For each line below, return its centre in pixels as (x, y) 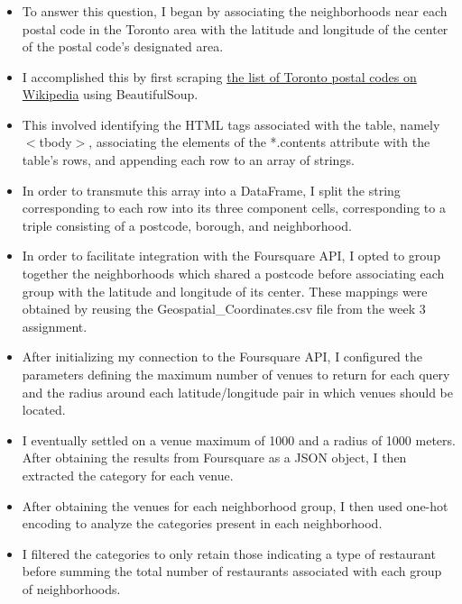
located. (44, 410)
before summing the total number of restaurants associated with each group (232, 571)
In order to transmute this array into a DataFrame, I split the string (211, 190)
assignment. (55, 326)
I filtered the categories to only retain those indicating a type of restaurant (229, 553)
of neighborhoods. (71, 588)
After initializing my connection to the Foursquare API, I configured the (222, 357)
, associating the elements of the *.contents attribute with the (259, 142)
